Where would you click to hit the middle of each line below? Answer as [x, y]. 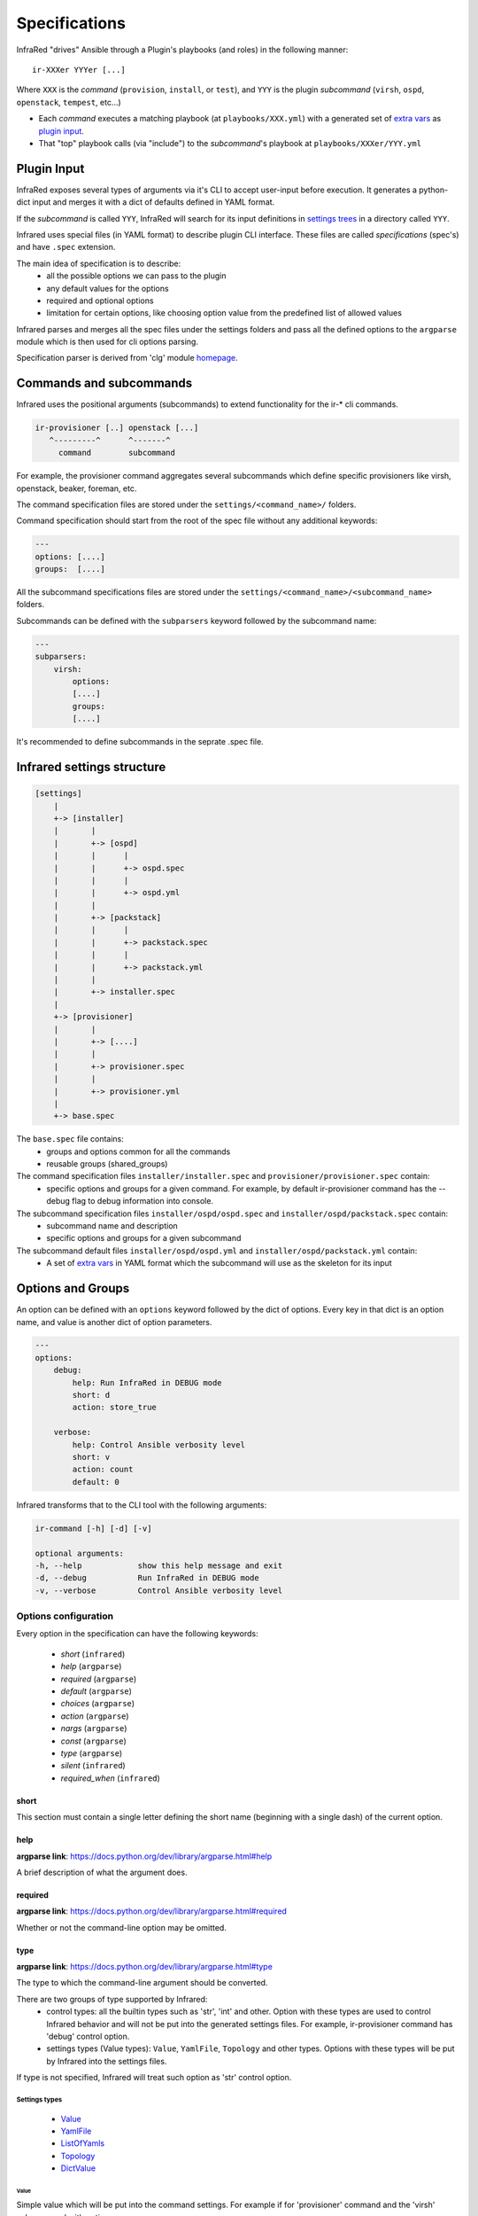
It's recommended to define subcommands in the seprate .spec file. [140, 742]
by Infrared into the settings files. [107, 2061]
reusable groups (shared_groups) [107, 1164]
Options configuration [65, 1616]
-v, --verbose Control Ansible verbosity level [159, 1590]
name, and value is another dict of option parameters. [114, 1322]
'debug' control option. [88, 2037]
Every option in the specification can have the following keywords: [137, 1634]
